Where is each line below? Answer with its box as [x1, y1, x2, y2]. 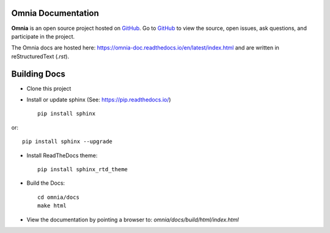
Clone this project [26, 84, 71, 92]
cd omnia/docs [37, 193, 79, 201]
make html [37, 202, 67, 209]
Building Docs [11, 68, 65, 79]
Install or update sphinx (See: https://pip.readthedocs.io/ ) [26, 95, 171, 103]
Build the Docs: [26, 179, 65, 187]
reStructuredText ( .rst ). [11, 53, 70, 60]
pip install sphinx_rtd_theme [37, 166, 128, 172]
